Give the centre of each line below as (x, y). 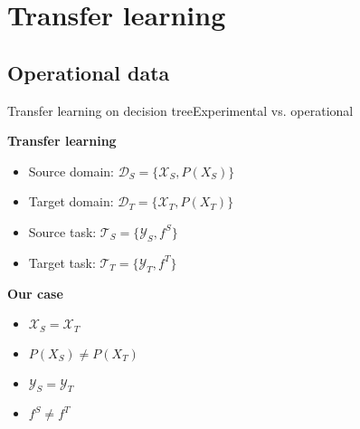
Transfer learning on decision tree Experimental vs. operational (180, 110)
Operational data (89, 72)
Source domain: (71, 171)
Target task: (62, 262)
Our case (35, 293)
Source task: (62, 231)
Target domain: (71, 201)
